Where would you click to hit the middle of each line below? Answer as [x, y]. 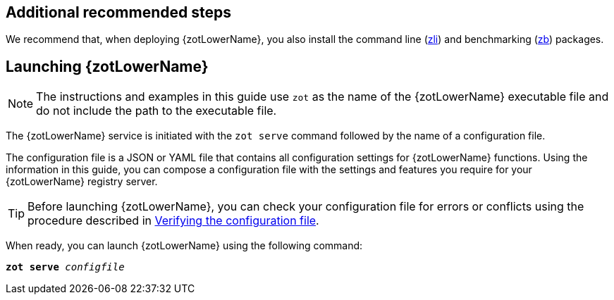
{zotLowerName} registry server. [82, 182]
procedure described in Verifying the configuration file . [173, 221]
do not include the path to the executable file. [156, 111]
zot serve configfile [65, 267]
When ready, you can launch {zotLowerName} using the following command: [184, 246]
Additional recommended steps [118, 12]
